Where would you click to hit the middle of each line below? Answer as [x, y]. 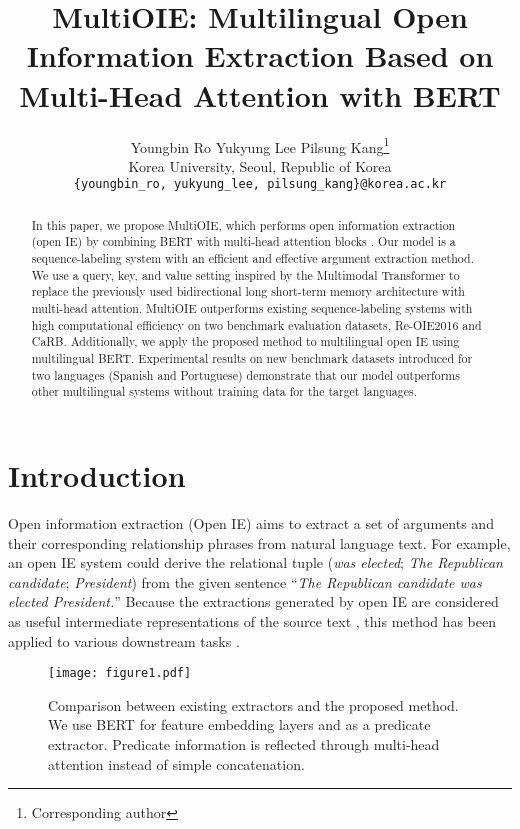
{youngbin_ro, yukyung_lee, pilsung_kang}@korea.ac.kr [260, 184]
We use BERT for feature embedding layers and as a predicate [239, 724]
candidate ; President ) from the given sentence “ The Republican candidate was [245, 581]
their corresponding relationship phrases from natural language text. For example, [259, 542]
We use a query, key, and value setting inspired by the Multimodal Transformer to [245, 274]
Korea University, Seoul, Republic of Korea [260, 165]
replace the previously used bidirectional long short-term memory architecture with [248, 291]
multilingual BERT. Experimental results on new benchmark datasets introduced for [252, 358]
